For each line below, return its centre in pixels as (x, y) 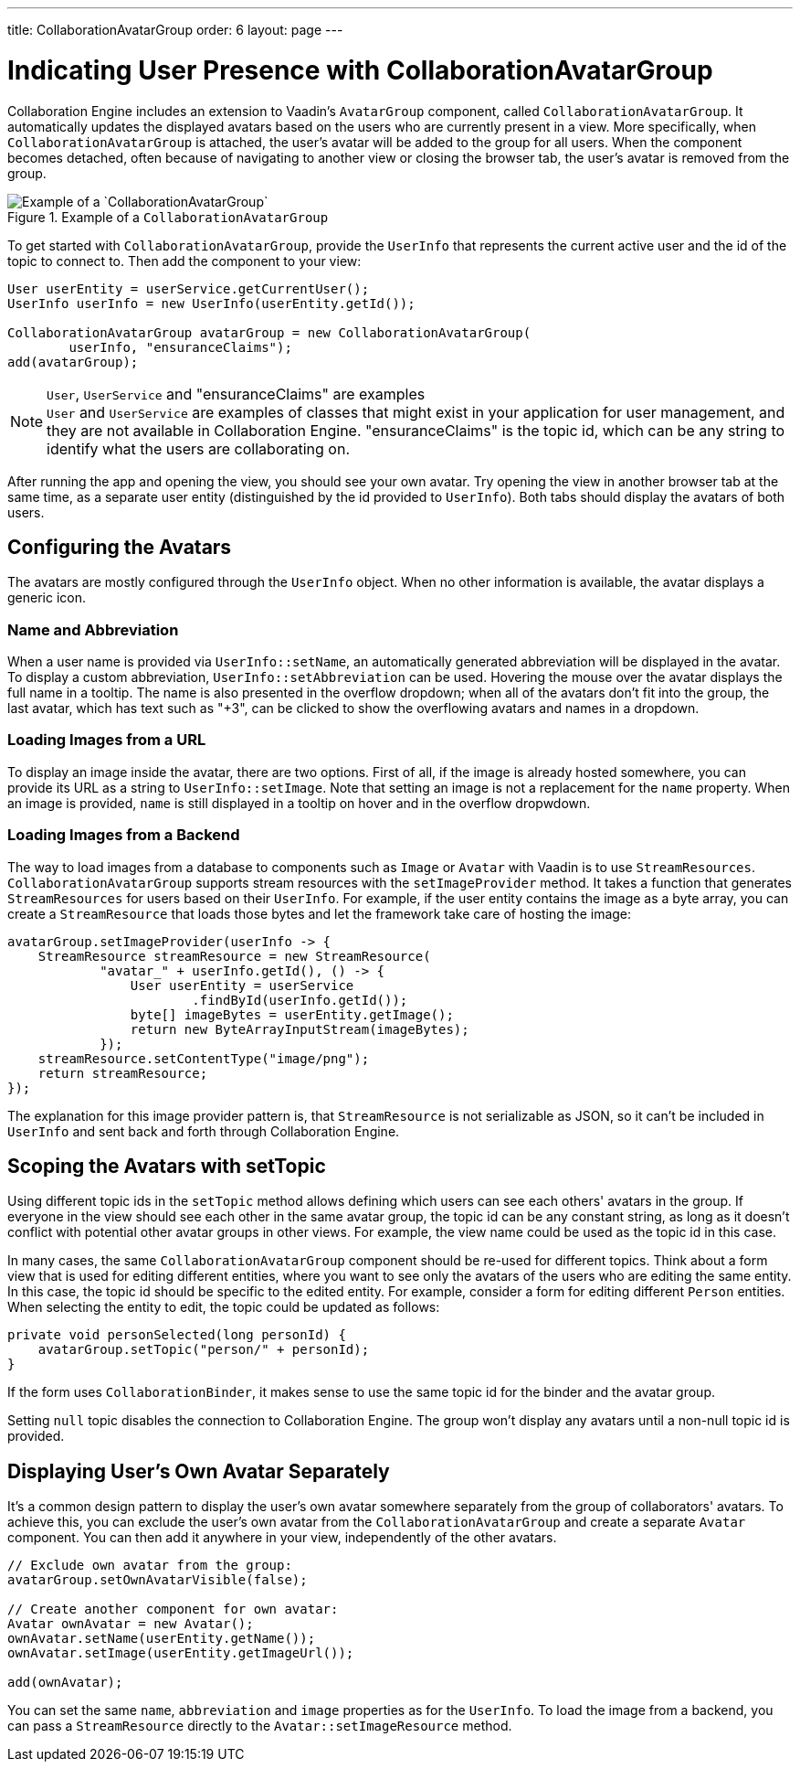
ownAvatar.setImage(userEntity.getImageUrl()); (181, 1653)
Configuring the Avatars (120, 547)
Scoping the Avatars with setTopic (167, 1167)
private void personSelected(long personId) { (177, 1335)
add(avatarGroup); (73, 362)
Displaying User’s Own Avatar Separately (199, 1471)
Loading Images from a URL (107, 740)
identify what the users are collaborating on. (199, 448)
